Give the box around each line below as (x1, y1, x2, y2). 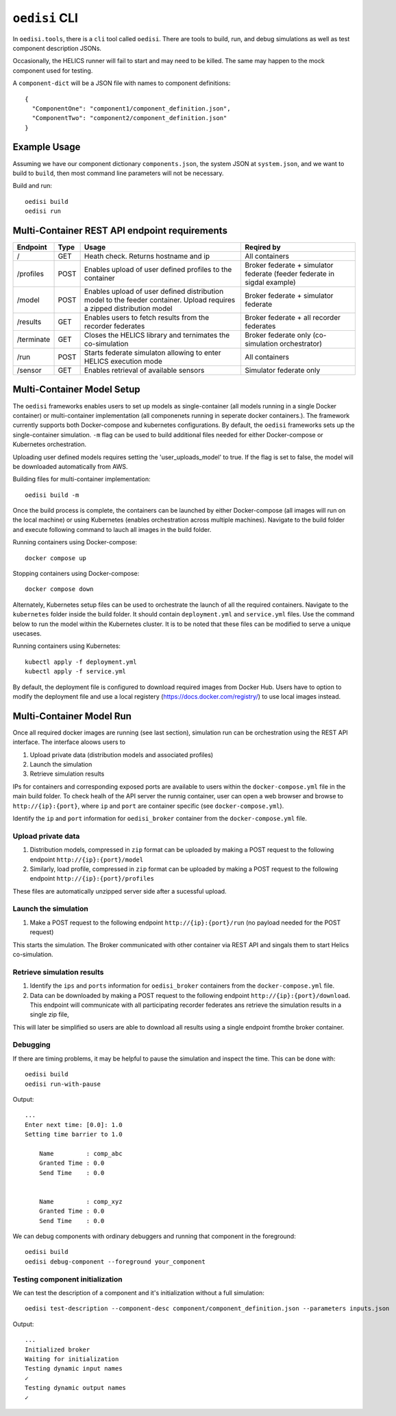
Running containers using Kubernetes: (12, 642, 121, 650)
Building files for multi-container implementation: (12, 475, 151, 483)
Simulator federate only (245, 366, 321, 375)
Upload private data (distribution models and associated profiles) (29, 750, 214, 758)
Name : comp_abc (38, 1150, 123, 1157)
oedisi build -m (25, 491, 79, 499)
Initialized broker (25, 1345, 90, 1354)
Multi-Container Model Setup (12, 384, 140, 395)
